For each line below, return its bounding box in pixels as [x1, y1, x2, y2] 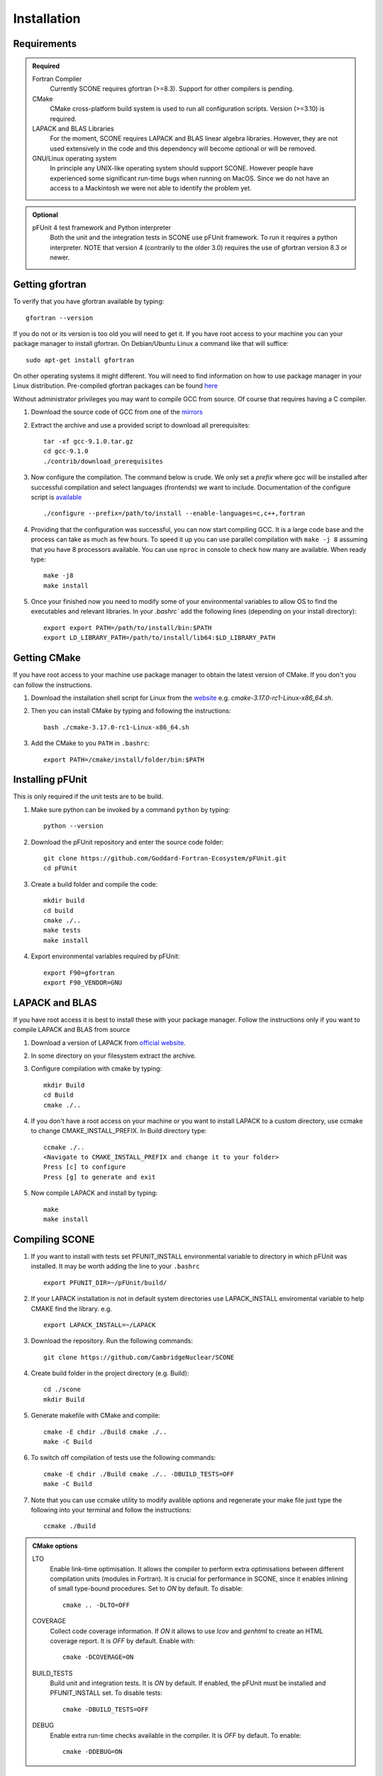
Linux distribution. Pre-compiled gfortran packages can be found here [13, 381, 218, 390]
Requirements [13, 38, 77, 50]
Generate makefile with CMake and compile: [30, 1411, 161, 1420]
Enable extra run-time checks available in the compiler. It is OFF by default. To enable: [50, 1731, 301, 1740]
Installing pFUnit [13, 774, 88, 786]
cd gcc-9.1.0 [43, 448, 89, 455]
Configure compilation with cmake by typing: [30, 1064, 162, 1073]
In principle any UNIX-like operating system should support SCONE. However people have [50, 164, 313, 173]
